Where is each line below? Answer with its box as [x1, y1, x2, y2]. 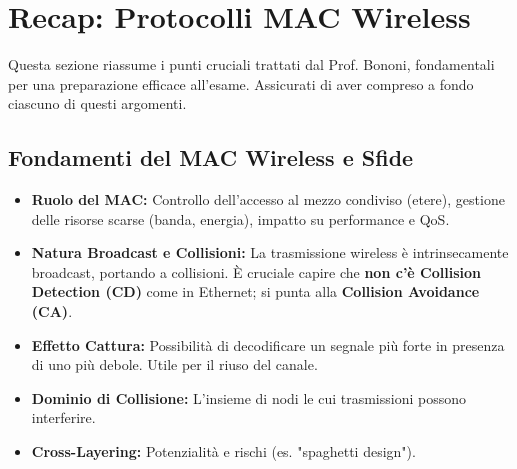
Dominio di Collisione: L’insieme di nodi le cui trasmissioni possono [31, 387, 466, 408]
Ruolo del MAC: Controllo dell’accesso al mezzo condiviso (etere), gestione [31, 189, 505, 210]
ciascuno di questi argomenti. [8, 93, 187, 114]
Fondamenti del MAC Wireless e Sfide [8, 142, 414, 173]
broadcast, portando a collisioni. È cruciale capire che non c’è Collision [31, 261, 481, 282]
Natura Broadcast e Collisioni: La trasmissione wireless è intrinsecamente [31, 242, 509, 263]
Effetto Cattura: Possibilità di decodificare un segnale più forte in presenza [31, 334, 505, 355]
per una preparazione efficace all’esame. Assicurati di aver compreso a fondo [8, 73, 474, 94]
